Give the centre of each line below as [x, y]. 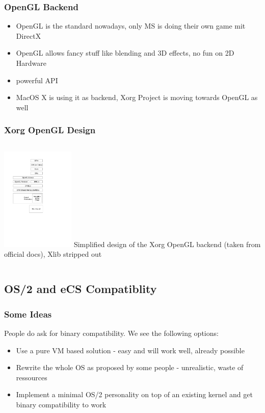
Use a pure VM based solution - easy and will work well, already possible [130, 350]
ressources [32, 377]
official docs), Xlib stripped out [53, 254]
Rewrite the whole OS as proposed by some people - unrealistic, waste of [130, 367]
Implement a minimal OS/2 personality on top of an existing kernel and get [134, 394]
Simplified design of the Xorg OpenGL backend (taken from [167, 244]
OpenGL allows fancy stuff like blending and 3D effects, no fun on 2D [125, 53]
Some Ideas [28, 314]
